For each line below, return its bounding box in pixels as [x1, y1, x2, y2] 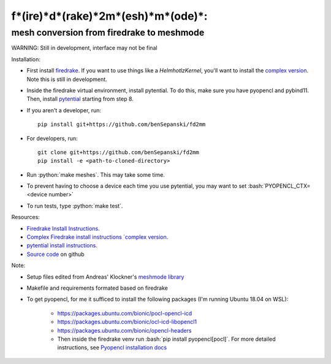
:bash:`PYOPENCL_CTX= [248, 182, 311, 190]
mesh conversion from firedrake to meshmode [11, 27, 205, 38]
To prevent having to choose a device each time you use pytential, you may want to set [26, 182, 247, 190]
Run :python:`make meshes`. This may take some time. [26, 171, 165, 178]
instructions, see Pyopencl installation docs [57, 344, 167, 351]
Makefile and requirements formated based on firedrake [26, 284, 168, 292]
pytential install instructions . [26, 242, 97, 249]
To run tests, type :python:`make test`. [26, 202, 123, 209]
